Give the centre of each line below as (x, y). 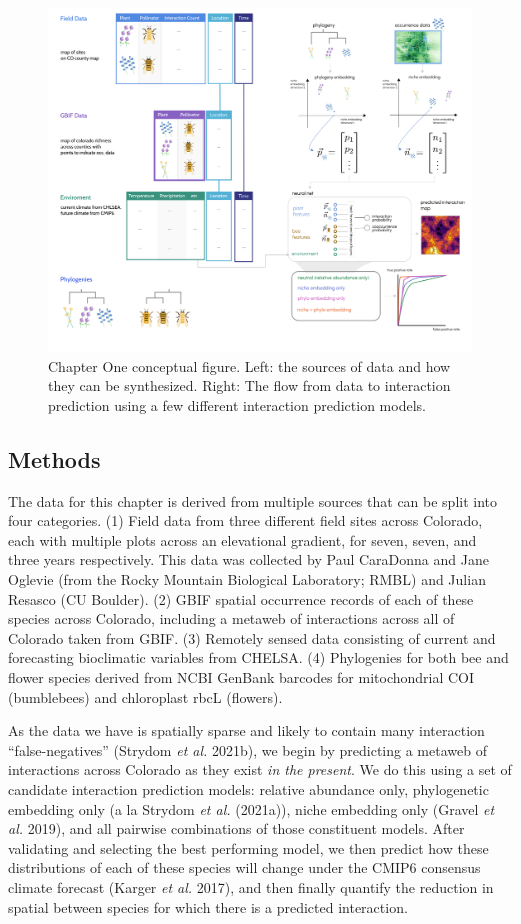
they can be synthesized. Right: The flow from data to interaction (249, 385)
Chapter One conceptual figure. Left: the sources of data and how (249, 365)
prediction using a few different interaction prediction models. (237, 404)
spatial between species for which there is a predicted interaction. (208, 906)
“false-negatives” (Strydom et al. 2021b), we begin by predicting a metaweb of (247, 749)
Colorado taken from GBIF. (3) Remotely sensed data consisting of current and (252, 637)
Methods (54, 458)
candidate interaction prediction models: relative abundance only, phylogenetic (248, 788)
